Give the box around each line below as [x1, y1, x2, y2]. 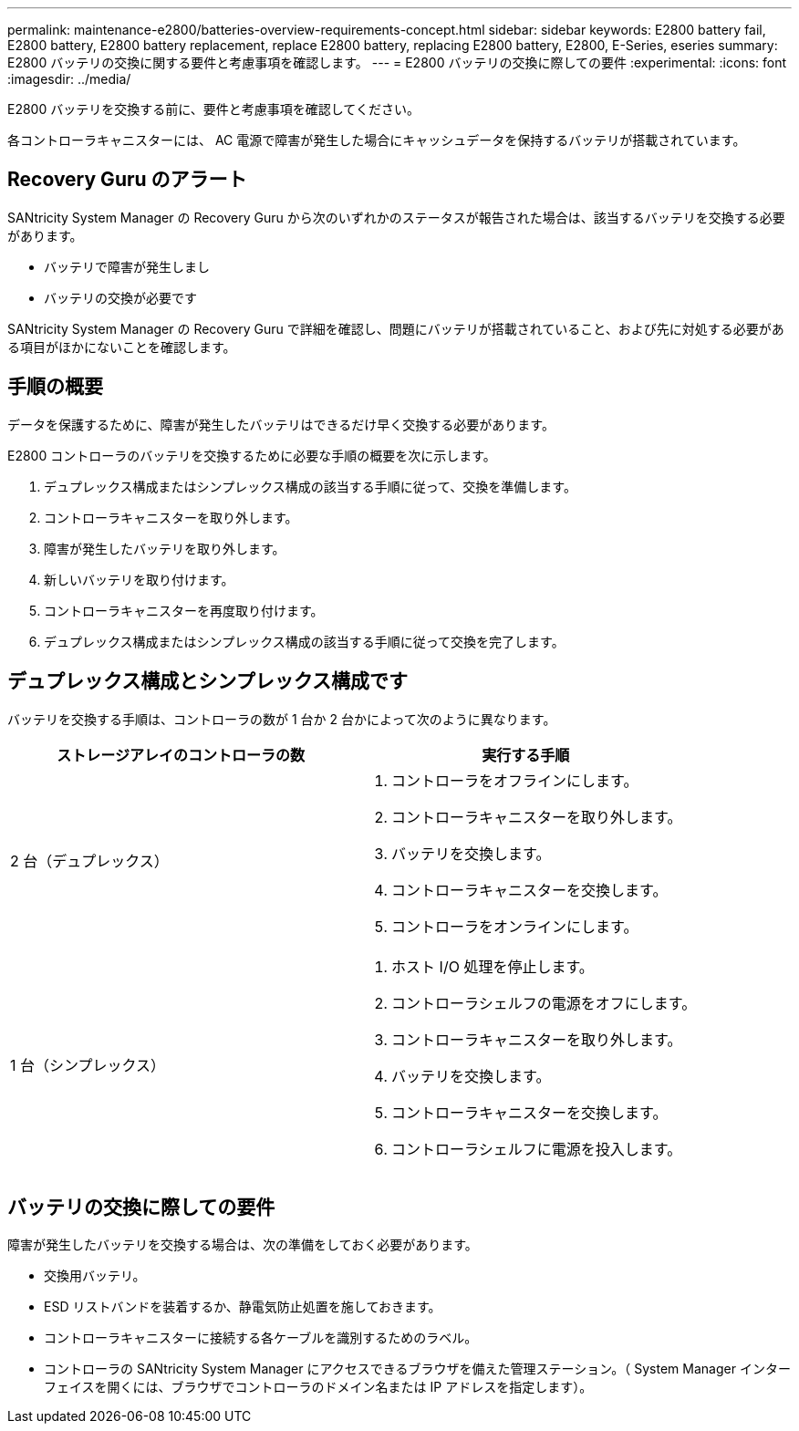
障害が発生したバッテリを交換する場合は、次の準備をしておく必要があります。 [7, 1237, 478, 1253]
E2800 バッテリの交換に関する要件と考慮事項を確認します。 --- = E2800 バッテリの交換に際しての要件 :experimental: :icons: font [7, 55, 787, 70]
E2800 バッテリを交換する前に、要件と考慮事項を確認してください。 [7, 101, 420, 117]
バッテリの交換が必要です [44, 289, 197, 306]
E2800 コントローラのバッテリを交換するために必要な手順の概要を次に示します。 [7, 447, 496, 463]
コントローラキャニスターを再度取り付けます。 [44, 602, 324, 618]
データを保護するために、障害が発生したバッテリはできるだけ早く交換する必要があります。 [7, 416, 555, 432]
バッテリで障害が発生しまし [44, 258, 210, 275]
